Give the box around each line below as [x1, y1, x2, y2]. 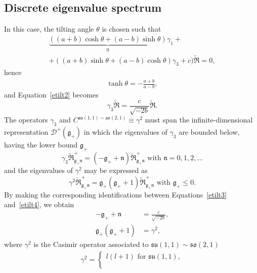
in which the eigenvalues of [83, 126, 167, 137]
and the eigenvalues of [4, 165, 73, 176]
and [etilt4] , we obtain [4, 199, 74, 210]
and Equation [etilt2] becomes [4, 89, 99, 100]
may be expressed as [84, 165, 148, 176]
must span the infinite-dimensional [145, 114, 253, 125]
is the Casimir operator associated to [34, 239, 149, 250]
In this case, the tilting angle [4, 23, 94, 34]
